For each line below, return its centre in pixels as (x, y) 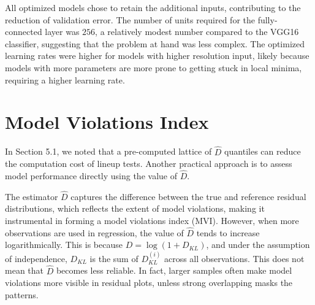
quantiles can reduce (263, 151)
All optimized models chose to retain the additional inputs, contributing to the (153, 7)
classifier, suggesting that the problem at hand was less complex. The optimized (155, 43)
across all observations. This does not (234, 258)
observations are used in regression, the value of (94, 232)
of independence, (36, 258)
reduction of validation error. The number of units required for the (130, 19)
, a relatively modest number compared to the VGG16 (197, 32)
